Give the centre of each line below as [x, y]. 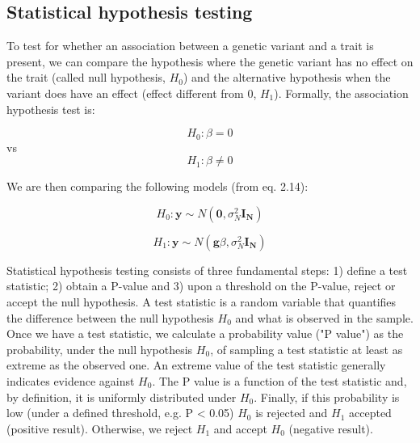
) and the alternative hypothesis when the [287, 77]
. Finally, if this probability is [327, 397]
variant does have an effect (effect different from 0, [132, 93]
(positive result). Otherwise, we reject [100, 428]
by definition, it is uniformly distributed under [122, 397]
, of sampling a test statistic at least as [307, 349]
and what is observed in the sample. [324, 317]
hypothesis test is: [51, 109]
